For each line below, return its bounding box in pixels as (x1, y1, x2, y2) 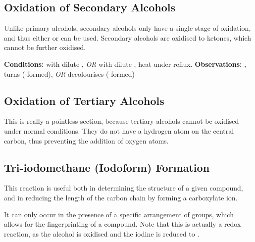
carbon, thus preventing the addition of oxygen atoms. (4, 135, 169, 145)
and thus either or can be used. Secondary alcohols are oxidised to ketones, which (4, 32, 252, 43)
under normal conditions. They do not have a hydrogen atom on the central (4, 125, 234, 136)
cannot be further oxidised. (4, 42, 86, 52)
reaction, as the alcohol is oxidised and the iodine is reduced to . (4, 228, 200, 239)
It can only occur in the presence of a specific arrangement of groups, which (4, 209, 234, 219)
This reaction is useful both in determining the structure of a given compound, (4, 183, 243, 193)
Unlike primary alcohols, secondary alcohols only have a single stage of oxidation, (4, 23, 251, 33)
